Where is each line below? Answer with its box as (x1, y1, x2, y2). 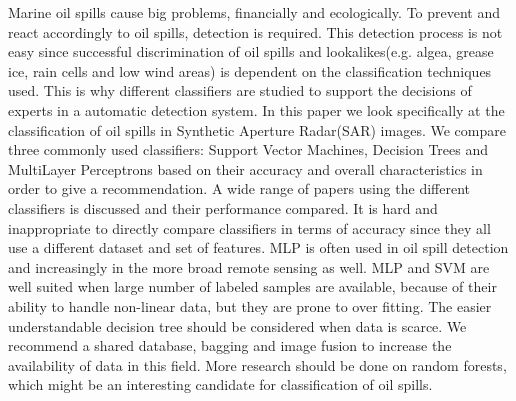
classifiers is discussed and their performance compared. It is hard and (8, 197, 438, 218)
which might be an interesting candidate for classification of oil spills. (8, 374, 433, 395)
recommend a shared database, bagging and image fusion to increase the (8, 335, 452, 356)
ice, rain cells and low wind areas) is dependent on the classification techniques (8, 60, 492, 81)
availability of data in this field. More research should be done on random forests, (8, 354, 507, 375)
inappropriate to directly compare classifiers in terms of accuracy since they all (8, 217, 491, 238)
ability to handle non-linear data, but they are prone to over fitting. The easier (8, 295, 492, 316)
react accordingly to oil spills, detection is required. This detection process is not (8, 21, 503, 42)
